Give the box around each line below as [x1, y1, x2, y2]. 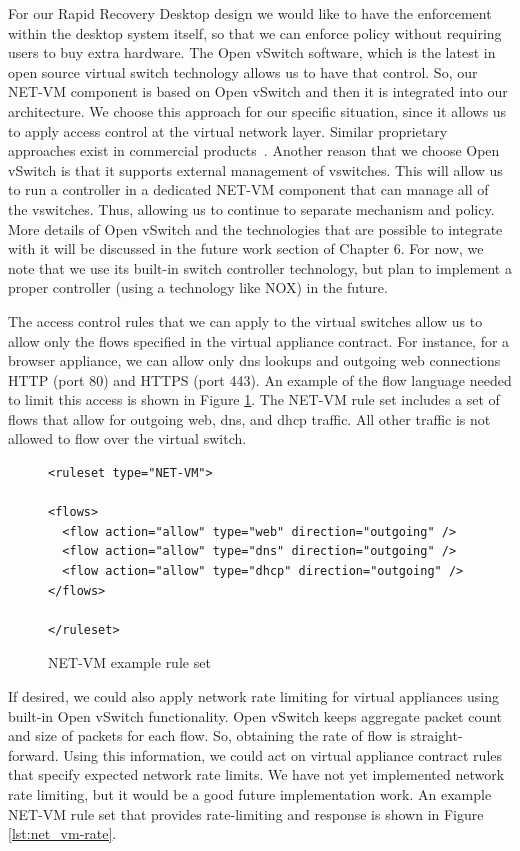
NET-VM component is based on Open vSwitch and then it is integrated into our [8, 81, 508, 102]
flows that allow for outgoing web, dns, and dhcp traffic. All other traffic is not [8, 408, 491, 429]
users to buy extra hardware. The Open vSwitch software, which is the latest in [8, 42, 496, 63]
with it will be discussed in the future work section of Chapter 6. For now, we [8, 238, 484, 259]
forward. [8, 744, 59, 765]
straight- [410, 725, 463, 746]
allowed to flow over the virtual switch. [8, 428, 247, 449]
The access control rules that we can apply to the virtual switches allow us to [8, 310, 483, 331]
